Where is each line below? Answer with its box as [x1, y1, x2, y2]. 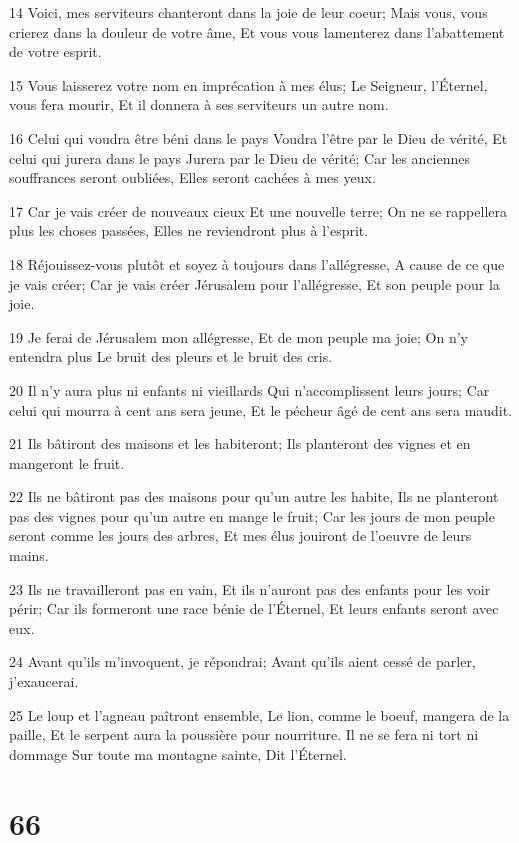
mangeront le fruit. [9, 452, 125, 473]
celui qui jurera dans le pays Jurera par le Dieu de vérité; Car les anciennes [9, 147, 471, 168]
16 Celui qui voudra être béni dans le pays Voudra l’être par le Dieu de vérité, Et [9, 127, 508, 148]
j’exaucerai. [9, 671, 79, 692]
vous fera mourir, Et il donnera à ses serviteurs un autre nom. [9, 94, 389, 115]
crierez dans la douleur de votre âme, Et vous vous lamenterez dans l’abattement [9, 21, 505, 42]
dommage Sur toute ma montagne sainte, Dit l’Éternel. [9, 743, 347, 764]
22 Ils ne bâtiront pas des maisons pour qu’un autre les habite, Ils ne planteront [9, 486, 499, 507]
